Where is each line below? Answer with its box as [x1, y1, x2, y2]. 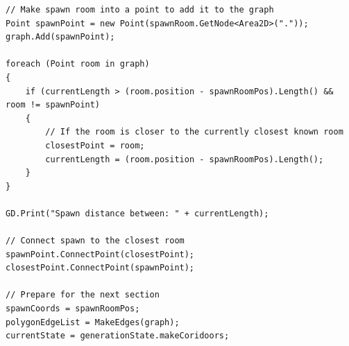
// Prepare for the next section [6, 290, 160, 300]
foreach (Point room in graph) [6, 59, 150, 69]
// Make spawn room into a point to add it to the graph [6, 5, 274, 15]
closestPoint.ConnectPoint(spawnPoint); [6, 263, 195, 273]
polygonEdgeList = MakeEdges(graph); [6, 317, 180, 327]
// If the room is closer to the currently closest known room [45, 127, 343, 137]
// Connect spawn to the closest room [6, 236, 185, 246]
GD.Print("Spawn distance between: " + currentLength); [6, 208, 269, 218]
